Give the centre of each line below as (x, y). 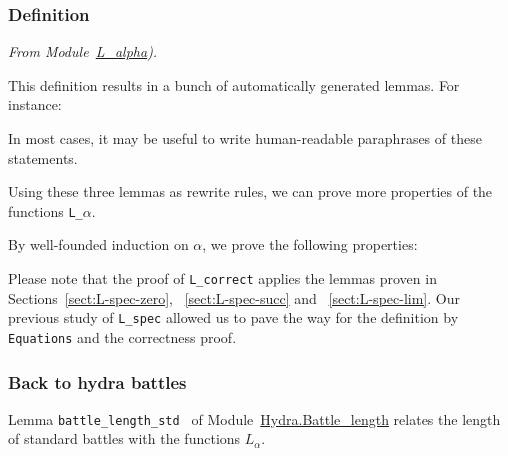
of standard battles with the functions (124, 438)
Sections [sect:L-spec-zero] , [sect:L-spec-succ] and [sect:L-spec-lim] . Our (234, 297)
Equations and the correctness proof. (122, 336)
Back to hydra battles (97, 381)
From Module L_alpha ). (83, 51)
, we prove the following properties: (310, 244)
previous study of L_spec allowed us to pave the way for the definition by (233, 317)
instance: (35, 104)
